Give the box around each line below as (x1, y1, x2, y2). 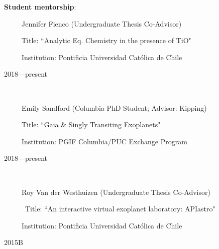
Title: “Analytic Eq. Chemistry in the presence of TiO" (21, 35, 191, 46)
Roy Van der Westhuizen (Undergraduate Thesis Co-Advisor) (21, 186, 210, 197)
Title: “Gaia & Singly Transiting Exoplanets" (21, 119, 161, 130)
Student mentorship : (4, 2, 76, 12)
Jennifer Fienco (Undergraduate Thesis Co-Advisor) (21, 18, 182, 29)
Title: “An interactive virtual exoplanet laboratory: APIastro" (25, 203, 215, 214)
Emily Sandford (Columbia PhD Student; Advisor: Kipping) (21, 102, 207, 113)
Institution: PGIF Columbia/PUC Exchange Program (21, 136, 187, 146)
